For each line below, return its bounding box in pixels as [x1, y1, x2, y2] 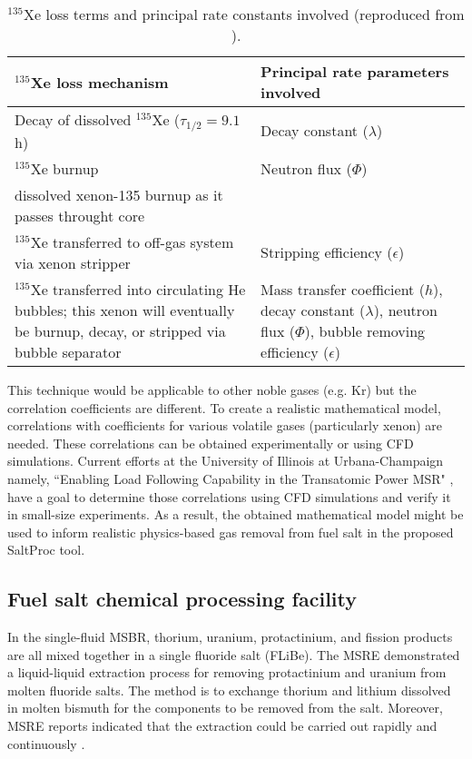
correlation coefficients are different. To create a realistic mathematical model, [7, 398, 441, 417]
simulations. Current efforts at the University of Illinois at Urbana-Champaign [7, 451, 444, 470]
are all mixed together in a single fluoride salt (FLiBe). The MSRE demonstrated [7, 645, 460, 664]
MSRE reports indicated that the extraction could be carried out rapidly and [7, 716, 438, 735]
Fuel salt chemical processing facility [7, 585, 358, 613]
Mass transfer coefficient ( [261, 278, 425, 300]
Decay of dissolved [15, 109, 132, 130]
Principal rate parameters [261, 61, 449, 82]
